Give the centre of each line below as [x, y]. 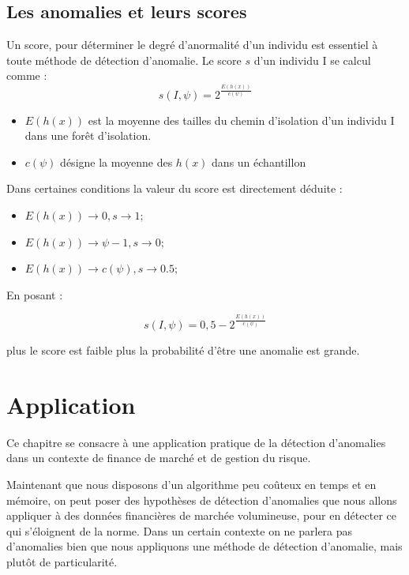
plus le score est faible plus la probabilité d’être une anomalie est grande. [183, 350]
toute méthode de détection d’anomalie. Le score [124, 60]
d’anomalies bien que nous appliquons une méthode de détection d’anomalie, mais [204, 546]
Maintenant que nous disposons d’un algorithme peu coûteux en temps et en [191, 484]
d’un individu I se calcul [312, 60]
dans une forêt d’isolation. [88, 135]
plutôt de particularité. [62, 561]
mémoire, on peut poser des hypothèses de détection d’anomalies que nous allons [202, 500]
